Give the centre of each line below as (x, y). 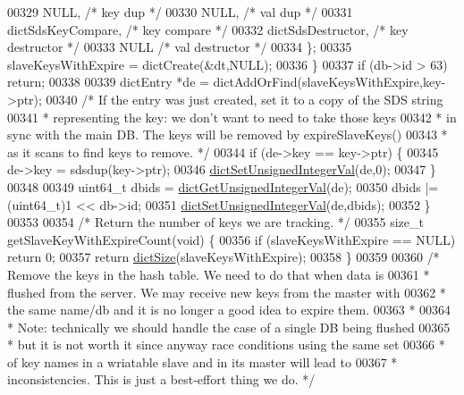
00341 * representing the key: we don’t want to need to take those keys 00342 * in (232, 117)
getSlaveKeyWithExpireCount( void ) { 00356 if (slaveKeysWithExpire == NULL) (232, 239)
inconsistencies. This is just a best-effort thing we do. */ (161, 379)
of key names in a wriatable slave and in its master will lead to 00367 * (202, 361)
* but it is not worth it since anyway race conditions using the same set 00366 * (226, 345)
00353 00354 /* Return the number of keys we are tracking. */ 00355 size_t (215, 222)
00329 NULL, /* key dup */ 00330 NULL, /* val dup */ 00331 (180, 12)
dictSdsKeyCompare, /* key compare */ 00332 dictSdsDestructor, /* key (208, 29)
